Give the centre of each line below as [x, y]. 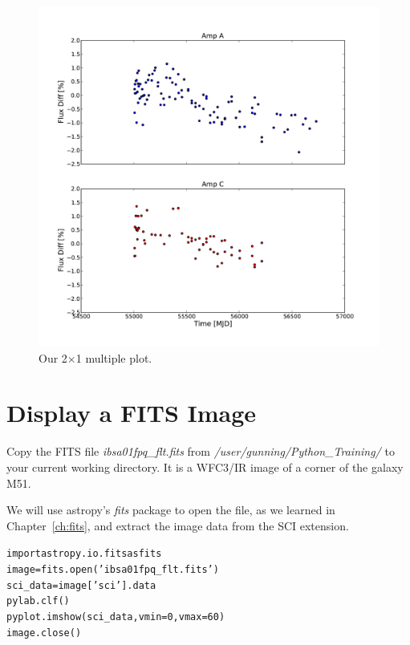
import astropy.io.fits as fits [84, 554]
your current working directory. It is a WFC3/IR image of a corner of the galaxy [205, 467]
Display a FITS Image [132, 413]
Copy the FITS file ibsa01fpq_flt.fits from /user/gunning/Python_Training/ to [201, 451]
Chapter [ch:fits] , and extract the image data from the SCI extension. [178, 525]
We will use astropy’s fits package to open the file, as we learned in [171, 510]
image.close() [44, 633]
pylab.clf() [38, 601]
